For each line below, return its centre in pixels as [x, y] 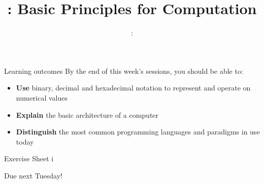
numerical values [42, 97]
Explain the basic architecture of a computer [87, 114]
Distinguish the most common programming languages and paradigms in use [138, 132]
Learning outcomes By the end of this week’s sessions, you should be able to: [124, 71]
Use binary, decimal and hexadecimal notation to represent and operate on [133, 88]
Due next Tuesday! [33, 175]
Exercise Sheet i [29, 158]
